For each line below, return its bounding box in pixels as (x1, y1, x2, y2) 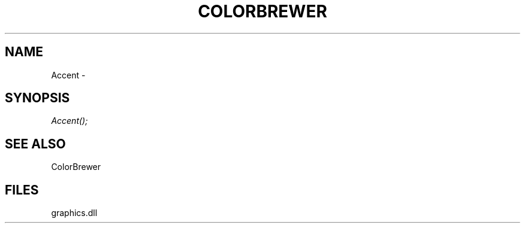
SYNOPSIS (5, 90, 70, 106)
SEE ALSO (5, 136, 66, 151)
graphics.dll (51, 208, 98, 218)
